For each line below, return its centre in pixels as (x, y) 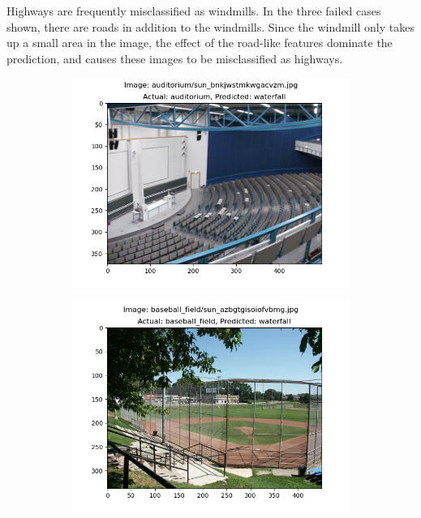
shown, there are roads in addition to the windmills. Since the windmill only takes (210, 26)
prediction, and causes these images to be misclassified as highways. (175, 58)
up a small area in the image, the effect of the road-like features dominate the (200, 43)
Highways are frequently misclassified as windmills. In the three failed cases (194, 11)
